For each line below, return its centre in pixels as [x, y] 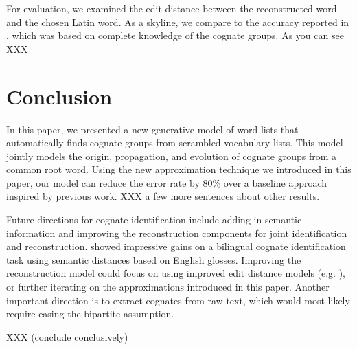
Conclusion [59, 96]
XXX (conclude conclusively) [67, 336]
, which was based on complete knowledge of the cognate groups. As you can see [175, 35]
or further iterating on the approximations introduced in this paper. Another [168, 287]
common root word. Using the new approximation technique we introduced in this [179, 169]
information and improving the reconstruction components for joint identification [177, 233]
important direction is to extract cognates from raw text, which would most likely [178, 300]
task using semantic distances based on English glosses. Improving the [154, 259]
